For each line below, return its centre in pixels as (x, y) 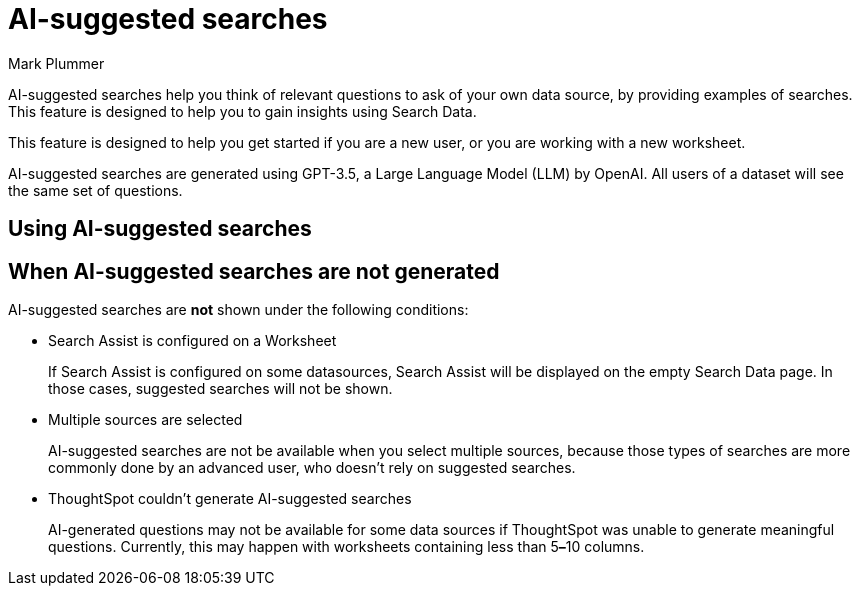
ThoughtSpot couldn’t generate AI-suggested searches (230, 499)
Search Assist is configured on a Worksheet (192, 341)
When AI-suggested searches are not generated (254, 271)
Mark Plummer (56, 63)
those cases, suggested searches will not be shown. (220, 389)
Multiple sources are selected (145, 420)
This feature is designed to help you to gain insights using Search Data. (242, 111)
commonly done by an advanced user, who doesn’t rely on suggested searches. (312, 468)
